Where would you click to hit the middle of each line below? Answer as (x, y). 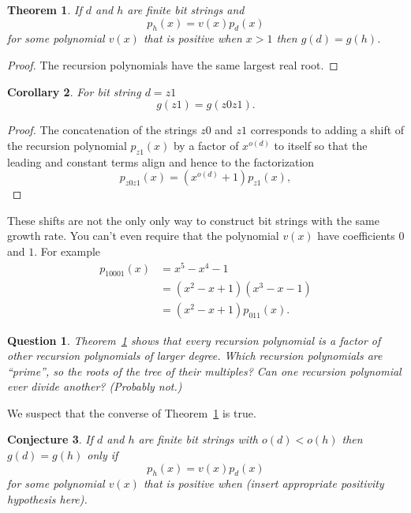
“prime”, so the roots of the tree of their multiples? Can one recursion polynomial (204, 371)
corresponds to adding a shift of (327, 130)
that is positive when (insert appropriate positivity (263, 483)
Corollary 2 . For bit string (74, 91)
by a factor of (206, 145)
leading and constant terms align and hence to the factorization (161, 161)
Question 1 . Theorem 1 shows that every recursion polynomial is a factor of (194, 340)
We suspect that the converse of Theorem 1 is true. (132, 412)
